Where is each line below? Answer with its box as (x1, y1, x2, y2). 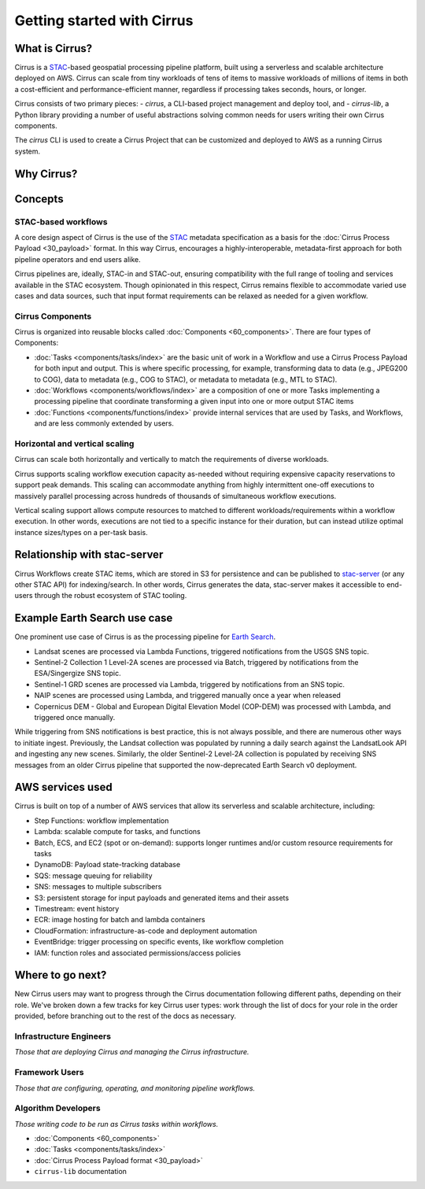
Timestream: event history (34, 903, 120, 913)
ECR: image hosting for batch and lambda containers (34, 915, 206, 925)
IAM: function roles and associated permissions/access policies (34, 948, 242, 958)
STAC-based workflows (14, 216, 108, 227)
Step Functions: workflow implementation (34, 815, 169, 825)
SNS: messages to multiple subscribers (34, 882, 162, 892)
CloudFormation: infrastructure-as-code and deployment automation (34, 925, 257, 936)
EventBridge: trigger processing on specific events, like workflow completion (34, 937, 284, 947)
